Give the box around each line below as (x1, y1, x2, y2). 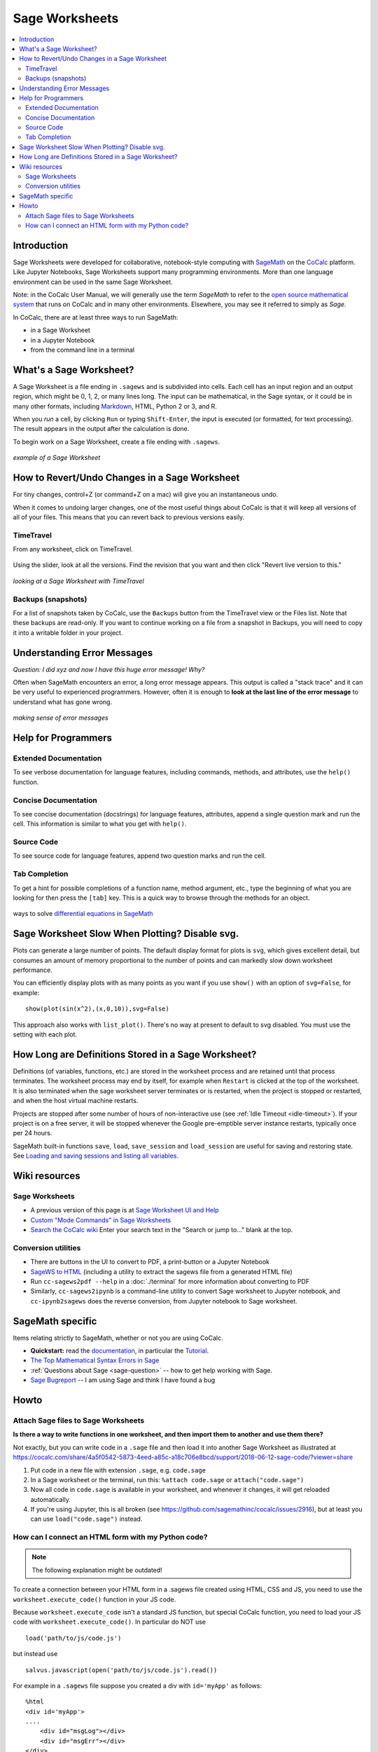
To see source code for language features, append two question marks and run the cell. (13, 851, 267, 860)
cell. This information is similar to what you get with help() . (13, 820, 187, 828)
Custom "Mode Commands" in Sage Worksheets (30, 1216, 171, 1224)
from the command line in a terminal (30, 345, 135, 354)
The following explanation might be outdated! (31, 1566, 162, 1574)
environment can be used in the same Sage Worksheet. (13, 278, 173, 286)
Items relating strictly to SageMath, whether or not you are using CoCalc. (13, 1334, 223, 1342)
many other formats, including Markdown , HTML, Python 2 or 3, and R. (13, 402, 217, 410)
